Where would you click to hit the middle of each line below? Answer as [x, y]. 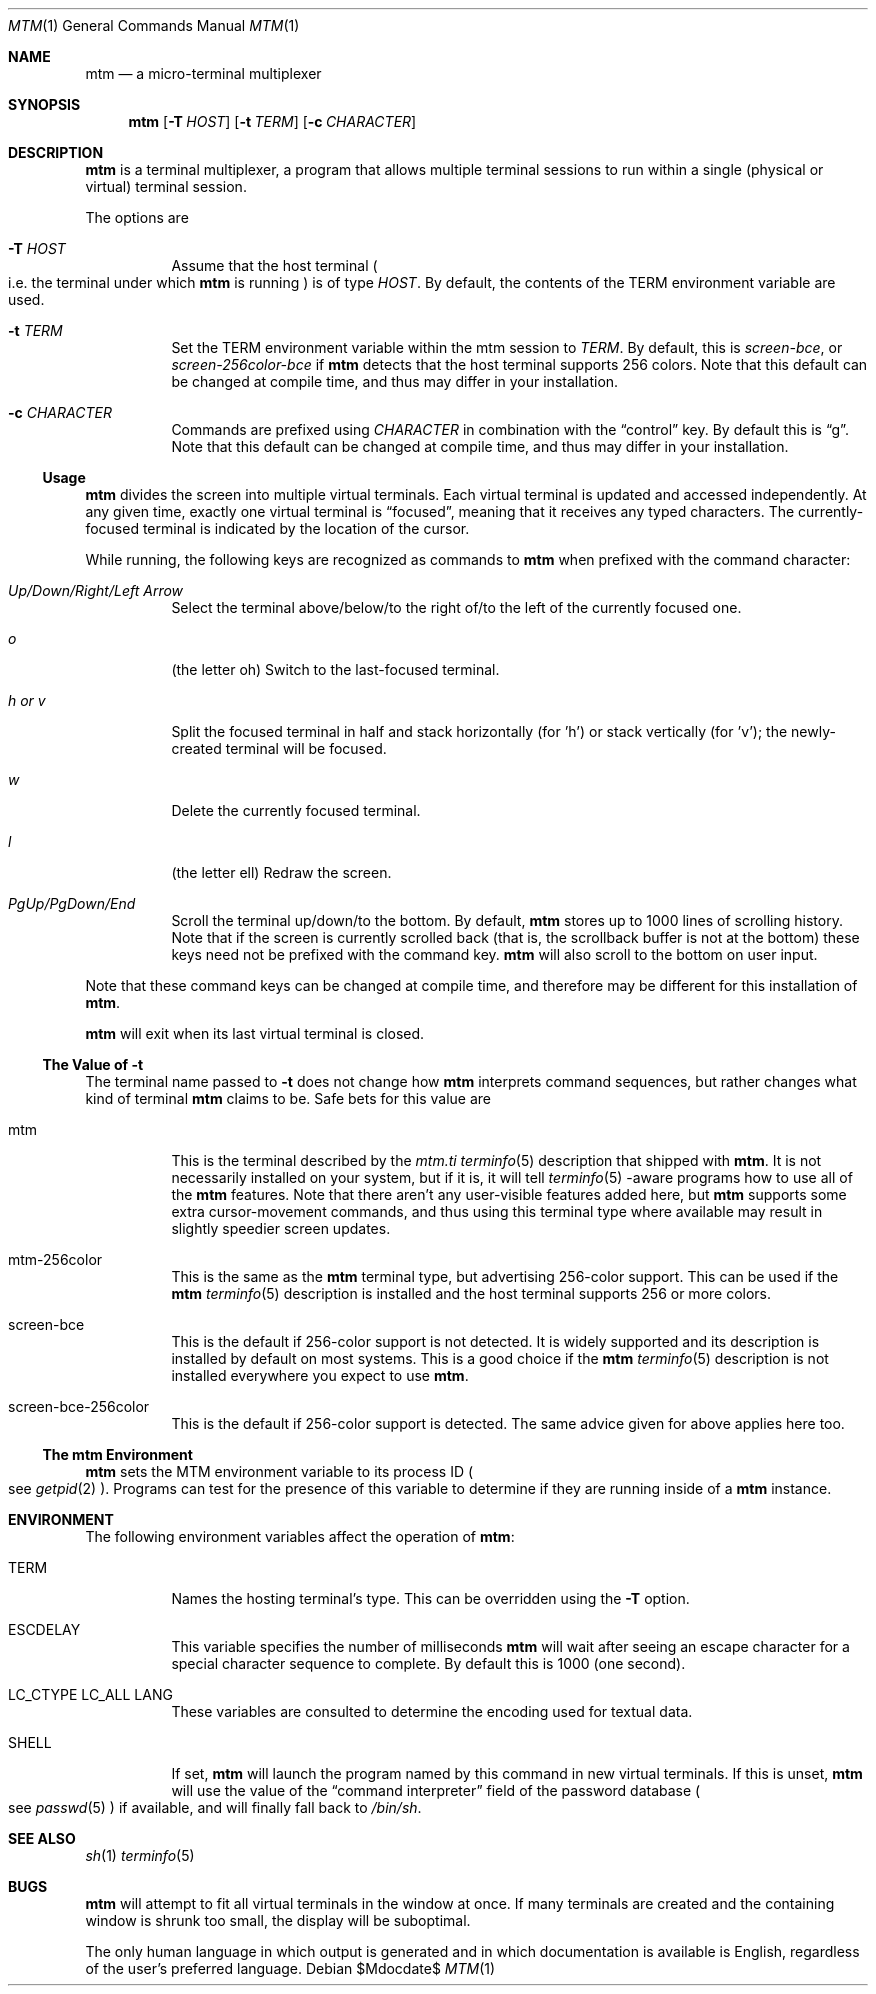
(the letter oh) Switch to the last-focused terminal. [335, 669]
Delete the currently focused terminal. [296, 810]
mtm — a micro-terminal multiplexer [203, 73]
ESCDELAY [44, 1629]
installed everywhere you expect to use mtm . [320, 1375]
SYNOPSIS [44, 104]
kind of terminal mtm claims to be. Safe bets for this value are [288, 1098]
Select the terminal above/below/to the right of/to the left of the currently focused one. [456, 607]
